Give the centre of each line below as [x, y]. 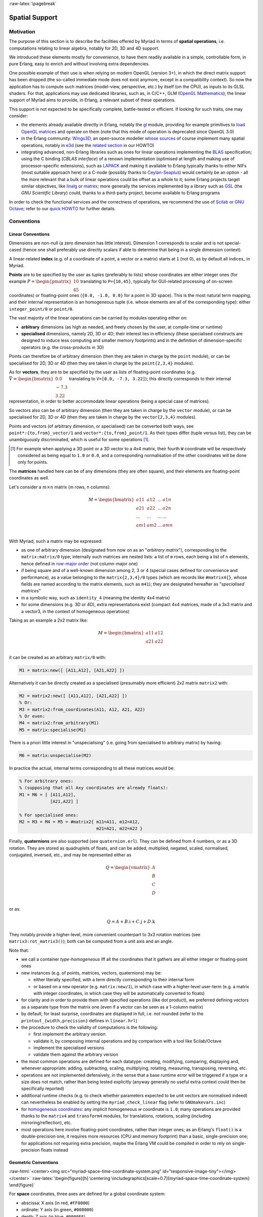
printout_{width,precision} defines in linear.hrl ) [79, 1020]
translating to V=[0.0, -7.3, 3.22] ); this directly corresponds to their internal [150, 379]
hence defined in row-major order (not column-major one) [80, 563]
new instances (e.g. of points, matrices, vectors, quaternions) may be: [91, 973]
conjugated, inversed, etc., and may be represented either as [70, 855]
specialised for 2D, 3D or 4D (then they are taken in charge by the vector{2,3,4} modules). [103, 417]
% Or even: [32, 716]
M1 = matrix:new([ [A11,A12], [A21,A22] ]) [72, 670]
